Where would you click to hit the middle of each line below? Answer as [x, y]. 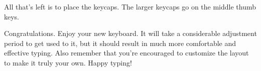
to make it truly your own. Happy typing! [68, 62]
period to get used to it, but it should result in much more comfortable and [120, 43]
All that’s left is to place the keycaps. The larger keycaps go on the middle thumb [130, 6]
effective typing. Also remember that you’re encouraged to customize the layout [126, 53]
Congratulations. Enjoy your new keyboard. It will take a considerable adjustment [130, 33]
